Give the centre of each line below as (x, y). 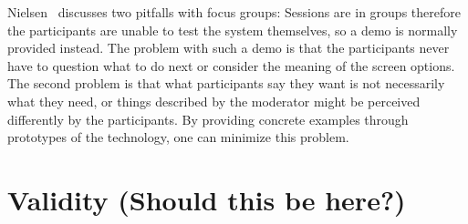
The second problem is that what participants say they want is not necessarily (226, 83)
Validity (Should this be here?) (207, 199)
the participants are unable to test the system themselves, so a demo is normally (233, 30)
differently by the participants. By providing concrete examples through (208, 119)
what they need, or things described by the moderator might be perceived (214, 101)
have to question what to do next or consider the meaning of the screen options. (231, 65)
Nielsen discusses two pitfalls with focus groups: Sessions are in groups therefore (234, 12)
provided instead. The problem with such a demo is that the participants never (229, 48)
